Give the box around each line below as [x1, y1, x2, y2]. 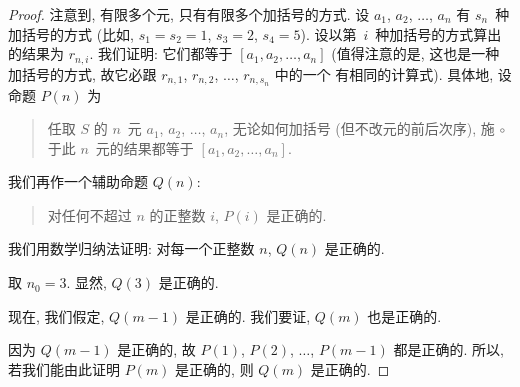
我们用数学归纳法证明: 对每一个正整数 [8, 238, 255, 259]
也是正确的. [367, 305, 442, 326]
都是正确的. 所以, [393, 339, 504, 360]
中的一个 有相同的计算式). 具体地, [274, 63, 494, 84]
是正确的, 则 [175, 358, 254, 379]
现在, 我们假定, [8, 305, 105, 326]
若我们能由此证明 [8, 358, 120, 379]
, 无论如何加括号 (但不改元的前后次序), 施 [224, 118, 495, 139]
